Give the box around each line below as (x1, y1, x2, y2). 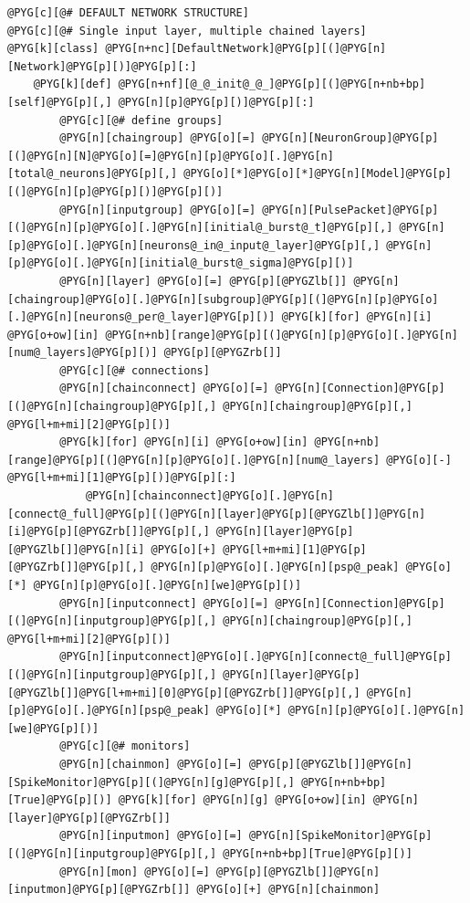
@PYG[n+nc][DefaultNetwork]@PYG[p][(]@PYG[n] (105, 42, 387, 56)
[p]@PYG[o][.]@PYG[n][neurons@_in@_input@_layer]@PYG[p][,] (7, 238, 381, 252)
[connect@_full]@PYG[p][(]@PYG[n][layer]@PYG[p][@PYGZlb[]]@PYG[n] (7, 507, 426, 520)
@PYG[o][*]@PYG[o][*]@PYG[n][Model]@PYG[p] (183, 167, 452, 181)
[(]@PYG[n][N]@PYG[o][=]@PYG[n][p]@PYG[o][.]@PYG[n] (7, 149, 334, 163)
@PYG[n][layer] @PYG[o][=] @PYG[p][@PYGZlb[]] (59, 274, 348, 288)
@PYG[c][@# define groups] (59, 113, 224, 127)
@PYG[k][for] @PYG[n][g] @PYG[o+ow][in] (118, 793, 367, 807)
